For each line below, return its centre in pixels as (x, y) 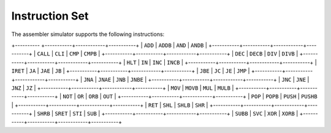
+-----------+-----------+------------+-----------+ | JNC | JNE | (229, 79)
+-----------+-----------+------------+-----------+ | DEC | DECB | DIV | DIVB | (200, 54)
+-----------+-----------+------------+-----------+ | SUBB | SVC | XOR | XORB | (200, 113)
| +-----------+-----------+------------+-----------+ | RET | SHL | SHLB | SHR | (110, 105)
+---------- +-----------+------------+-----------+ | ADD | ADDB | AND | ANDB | (109, 45)
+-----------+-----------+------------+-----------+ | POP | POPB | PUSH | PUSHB (218, 96)
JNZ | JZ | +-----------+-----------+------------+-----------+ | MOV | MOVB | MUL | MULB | (123, 88)
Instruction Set (50, 16)
